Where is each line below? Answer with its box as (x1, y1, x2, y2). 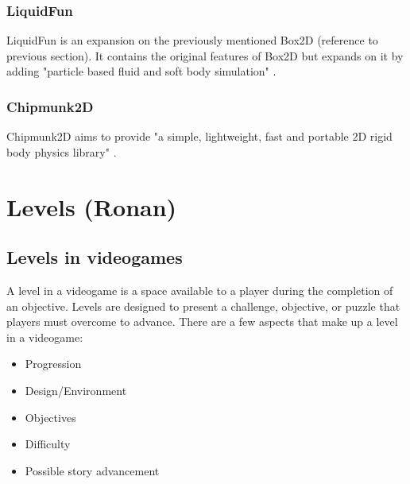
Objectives (25, 408, 76, 425)
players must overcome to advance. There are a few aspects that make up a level (6, 313, 398, 330)
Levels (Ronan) (6, 190, 177, 223)
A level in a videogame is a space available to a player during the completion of (6, 281, 393, 298)
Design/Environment (25, 381, 127, 398)
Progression (25, 355, 82, 372)
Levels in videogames (6, 245, 183, 269)
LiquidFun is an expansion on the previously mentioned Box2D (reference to (6, 32, 378, 48)
